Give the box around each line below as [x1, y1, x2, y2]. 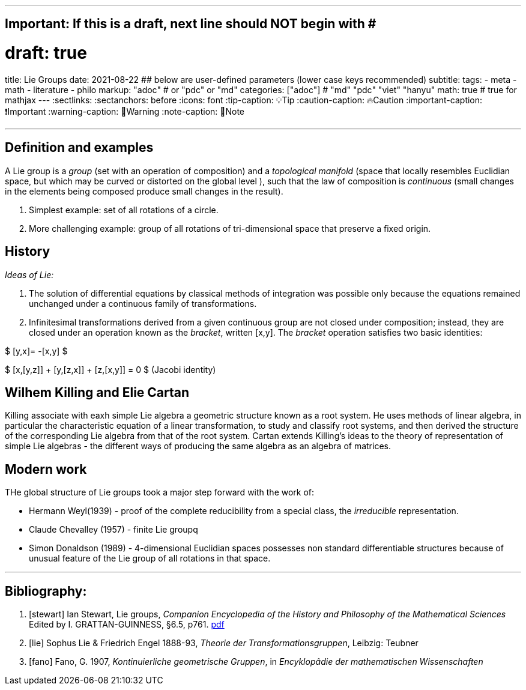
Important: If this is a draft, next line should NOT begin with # [5, 16, 376, 32]
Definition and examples [5, 140, 154, 156]
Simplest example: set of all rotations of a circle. [29, 204, 219, 215]
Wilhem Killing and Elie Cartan [5, 385, 190, 401]
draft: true [5, 43, 87, 64]
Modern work [5, 461, 87, 477]
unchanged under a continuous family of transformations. [29, 298, 257, 309]
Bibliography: [5, 583, 87, 599]
